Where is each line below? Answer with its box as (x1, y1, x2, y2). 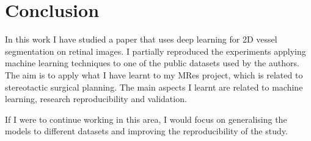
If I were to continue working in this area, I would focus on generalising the (5, 112, 287, 125)
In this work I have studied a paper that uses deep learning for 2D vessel (5, 33, 277, 46)
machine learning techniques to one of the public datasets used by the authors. (5, 57, 299, 69)
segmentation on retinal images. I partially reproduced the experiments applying (5, 44, 306, 57)
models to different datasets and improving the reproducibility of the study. (5, 125, 288, 137)
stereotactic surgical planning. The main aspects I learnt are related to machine (5, 80, 303, 93)
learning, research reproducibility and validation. (5, 92, 187, 105)
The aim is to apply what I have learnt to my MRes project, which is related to (5, 68, 303, 81)
